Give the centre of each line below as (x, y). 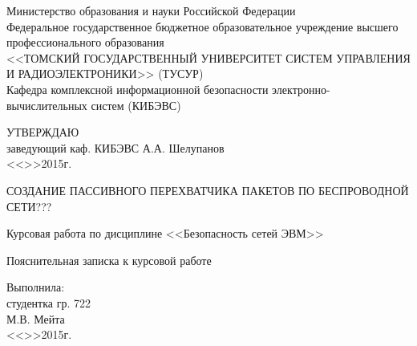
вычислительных (47, 105)
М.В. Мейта (36, 318)
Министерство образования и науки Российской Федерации (151, 10)
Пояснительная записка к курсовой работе (109, 260)
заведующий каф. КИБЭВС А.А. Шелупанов (115, 147)
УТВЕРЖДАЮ (43, 132)
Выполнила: (36, 287)
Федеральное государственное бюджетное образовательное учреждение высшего (202, 26)
